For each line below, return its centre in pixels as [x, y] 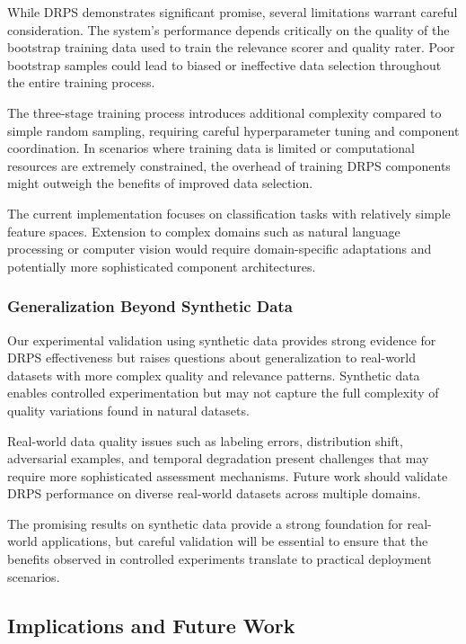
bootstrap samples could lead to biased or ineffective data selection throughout [224, 64]
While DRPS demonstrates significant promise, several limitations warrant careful [233, 12]
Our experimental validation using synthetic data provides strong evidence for [222, 340]
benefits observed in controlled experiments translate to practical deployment [220, 559]
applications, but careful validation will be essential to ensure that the [235, 541]
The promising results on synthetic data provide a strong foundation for [205, 523]
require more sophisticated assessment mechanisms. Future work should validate [228, 475]
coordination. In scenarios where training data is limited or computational [211, 148]
